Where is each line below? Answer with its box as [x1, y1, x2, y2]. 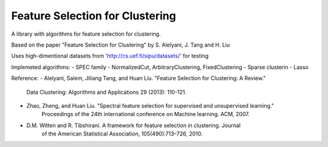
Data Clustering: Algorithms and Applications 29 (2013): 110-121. [26, 88, 187, 96]
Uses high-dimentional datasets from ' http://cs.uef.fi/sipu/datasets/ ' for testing [11, 52, 209, 60]
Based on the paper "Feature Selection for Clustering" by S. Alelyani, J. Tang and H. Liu [11, 41, 230, 48]
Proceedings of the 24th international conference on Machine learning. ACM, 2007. [41, 111, 250, 118]
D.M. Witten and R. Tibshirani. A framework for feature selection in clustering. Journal [26, 122, 241, 129]
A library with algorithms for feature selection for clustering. [11, 30, 161, 38]
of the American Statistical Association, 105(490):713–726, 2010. [41, 130, 203, 137]
